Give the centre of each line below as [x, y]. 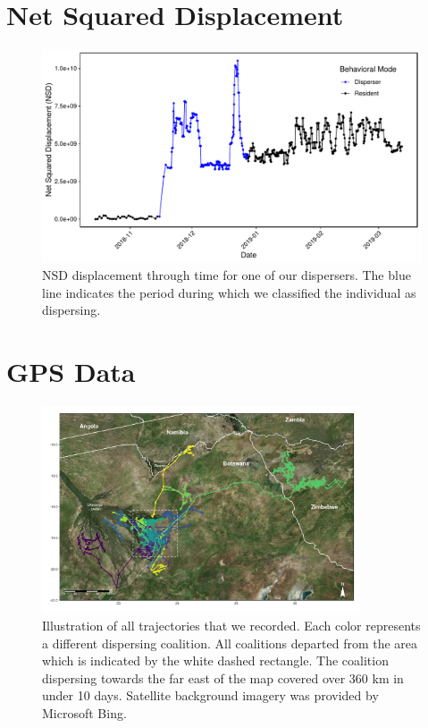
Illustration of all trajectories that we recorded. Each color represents [231, 625]
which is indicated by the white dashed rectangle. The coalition [215, 660]
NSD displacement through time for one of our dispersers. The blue [227, 275]
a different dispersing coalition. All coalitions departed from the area [230, 643]
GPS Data [71, 372]
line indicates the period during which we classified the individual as [229, 292]
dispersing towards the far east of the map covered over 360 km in [223, 677]
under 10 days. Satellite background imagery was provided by [210, 695]
